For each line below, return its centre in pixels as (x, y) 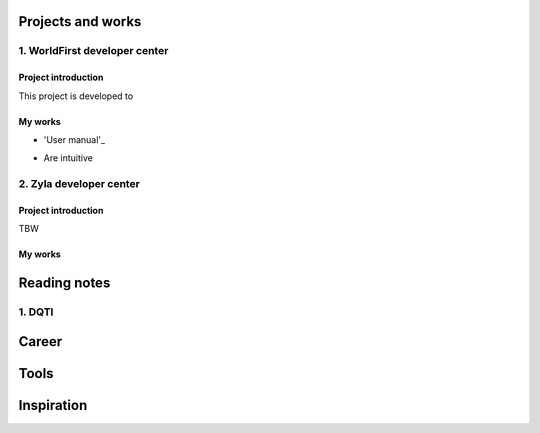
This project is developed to (76, 96)
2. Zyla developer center (79, 184)
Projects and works (80, 21)
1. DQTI (36, 312)
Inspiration (53, 405)
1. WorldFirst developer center (93, 51)
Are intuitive (68, 158)
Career (40, 341)
